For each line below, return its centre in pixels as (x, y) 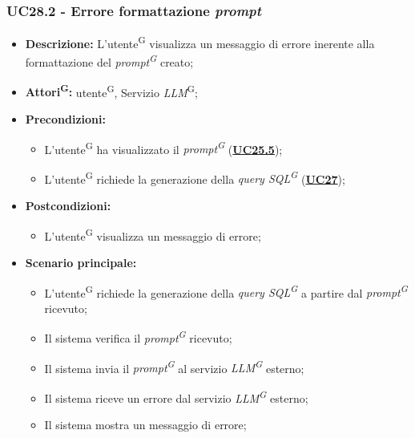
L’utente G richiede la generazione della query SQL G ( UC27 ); (195, 177)
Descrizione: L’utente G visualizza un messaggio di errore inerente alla (200, 42)
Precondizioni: (65, 118)
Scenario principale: (81, 262)
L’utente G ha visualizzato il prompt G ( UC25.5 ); (163, 148)
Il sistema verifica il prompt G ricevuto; (138, 337)
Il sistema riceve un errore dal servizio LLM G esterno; (176, 396)
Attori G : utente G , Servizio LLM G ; (111, 91)
